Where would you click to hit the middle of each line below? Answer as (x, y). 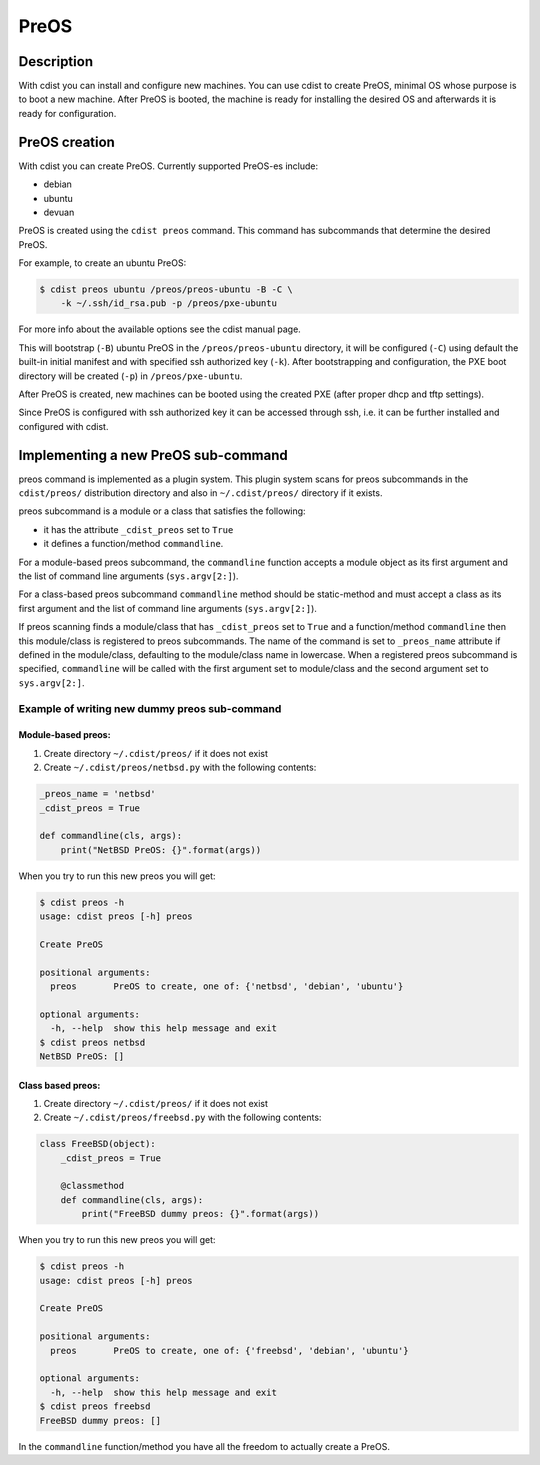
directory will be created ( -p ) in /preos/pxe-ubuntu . (130, 376)
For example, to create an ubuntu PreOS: (102, 263)
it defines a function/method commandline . (133, 544)
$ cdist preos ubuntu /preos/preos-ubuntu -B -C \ (166, 289)
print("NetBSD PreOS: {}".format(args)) (161, 849)
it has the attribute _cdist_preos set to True (138, 529)
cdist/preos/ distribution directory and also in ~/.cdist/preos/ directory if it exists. (200, 493)
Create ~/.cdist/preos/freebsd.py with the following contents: (182, 1117)
